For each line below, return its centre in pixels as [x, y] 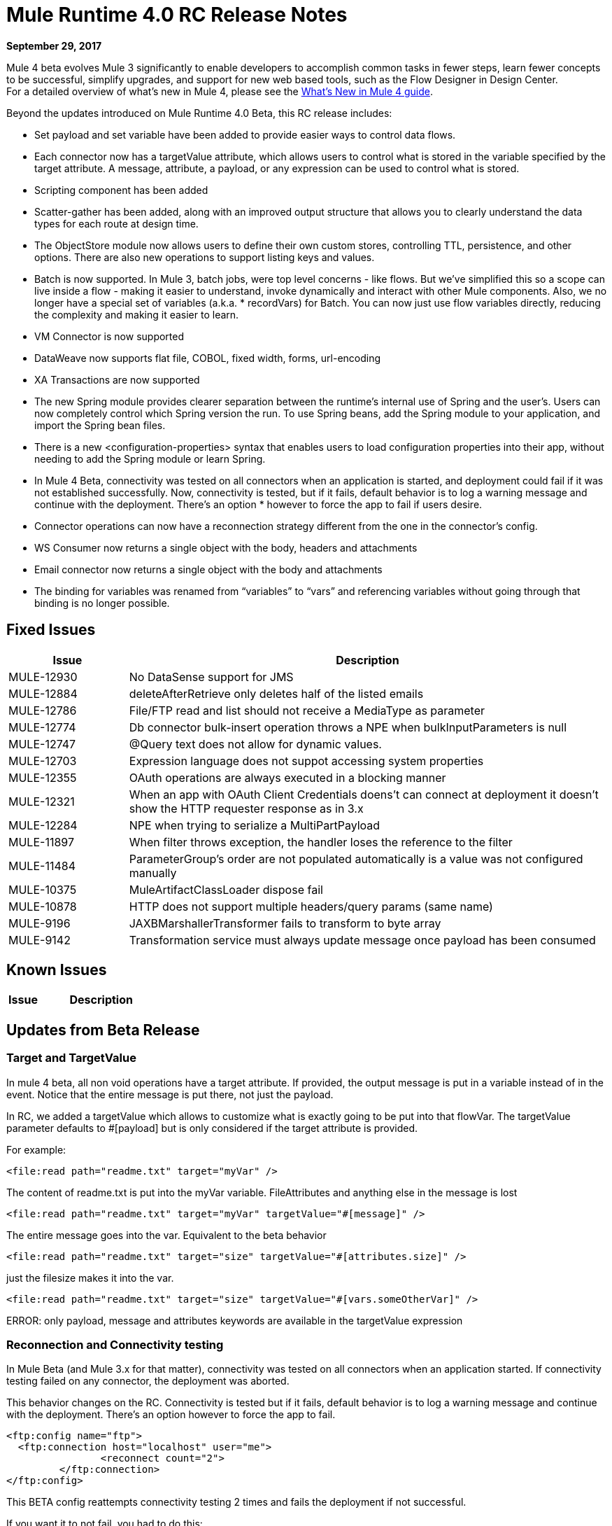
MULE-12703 [43, 761]
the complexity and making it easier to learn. [137, 314]
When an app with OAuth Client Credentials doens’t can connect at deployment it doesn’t [364, 794]
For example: [36, 1149]
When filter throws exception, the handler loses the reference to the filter [321, 842]
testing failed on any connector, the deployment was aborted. [148, 1381]
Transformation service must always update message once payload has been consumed [362, 940]
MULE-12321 [42, 801]
